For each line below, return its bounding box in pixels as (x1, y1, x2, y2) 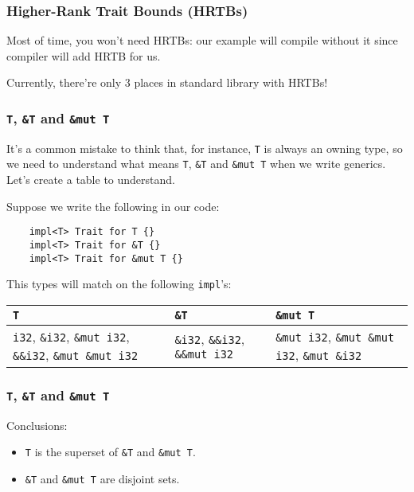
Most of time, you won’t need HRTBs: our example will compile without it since (6, 32, 398, 49)
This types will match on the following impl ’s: (6, 275, 232, 292)
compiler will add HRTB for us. (6, 47, 161, 64)
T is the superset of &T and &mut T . (25, 443, 196, 460)
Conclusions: (6, 416, 68, 433)
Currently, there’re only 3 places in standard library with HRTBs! (6, 74, 328, 91)
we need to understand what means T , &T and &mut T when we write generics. (6, 155, 386, 172)
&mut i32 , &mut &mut (275, 326, 395, 346)
